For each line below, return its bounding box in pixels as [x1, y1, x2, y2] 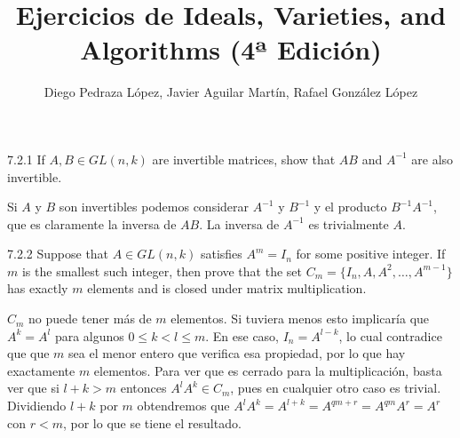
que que [7, 344, 50, 362]
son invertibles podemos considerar [59, 197, 250, 216]
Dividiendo [7, 396, 67, 415]
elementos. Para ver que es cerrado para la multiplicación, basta [93, 361, 442, 379]
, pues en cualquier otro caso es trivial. [230, 378, 441, 397]
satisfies [200, 244, 242, 263]
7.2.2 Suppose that [7, 244, 109, 263]
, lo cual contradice [338, 326, 442, 345]
